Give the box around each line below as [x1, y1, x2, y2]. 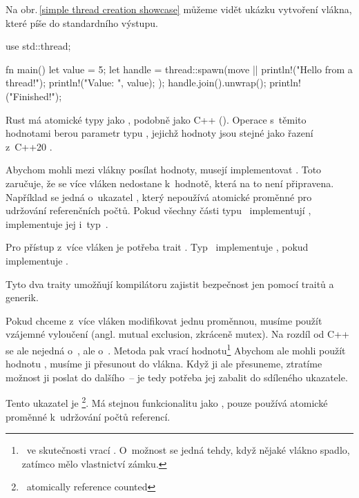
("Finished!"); [6, 88, 62, 103]
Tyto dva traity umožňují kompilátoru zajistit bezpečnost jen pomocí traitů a [6, 276, 334, 291]
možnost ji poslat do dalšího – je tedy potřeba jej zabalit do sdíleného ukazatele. [6, 370, 348, 384]
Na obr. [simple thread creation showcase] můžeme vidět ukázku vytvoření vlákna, [6, 2, 352, 16]
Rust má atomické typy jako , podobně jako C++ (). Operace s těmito [6, 112, 307, 126]
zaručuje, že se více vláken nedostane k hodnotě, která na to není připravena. [6, 175, 334, 190]
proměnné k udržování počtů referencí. [6, 409, 171, 423]
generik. [6, 290, 39, 305]
